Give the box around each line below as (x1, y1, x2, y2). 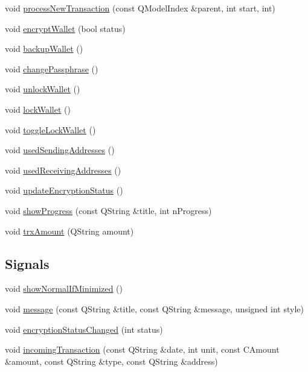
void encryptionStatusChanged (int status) (5, 323, 163, 335)
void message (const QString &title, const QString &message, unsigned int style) (5, 302, 304, 315)
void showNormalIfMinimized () (5, 282, 123, 295)
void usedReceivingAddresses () (5, 163, 121, 176)
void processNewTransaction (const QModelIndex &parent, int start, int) (5, 2, 275, 14)
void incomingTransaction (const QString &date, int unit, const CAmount (5, 343, 280, 356)
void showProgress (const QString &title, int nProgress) (5, 204, 212, 216)
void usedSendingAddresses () (5, 143, 115, 156)
